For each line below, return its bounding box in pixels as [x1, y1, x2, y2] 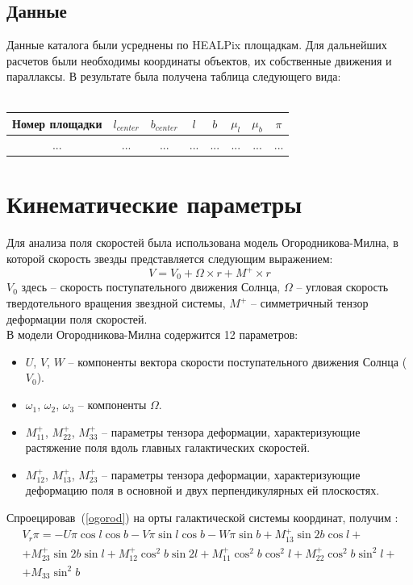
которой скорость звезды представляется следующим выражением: [6, 249, 333, 266]
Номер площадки [12, 115, 102, 132]
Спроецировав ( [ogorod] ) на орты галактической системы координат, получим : [6, 509, 398, 526]
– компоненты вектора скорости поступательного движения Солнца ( [68, 353, 407, 370]
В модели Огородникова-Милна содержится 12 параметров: [6, 326, 298, 343]
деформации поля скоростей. [6, 310, 148, 327]
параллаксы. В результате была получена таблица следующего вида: [6, 68, 341, 85]
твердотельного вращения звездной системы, [6, 295, 226, 311]
